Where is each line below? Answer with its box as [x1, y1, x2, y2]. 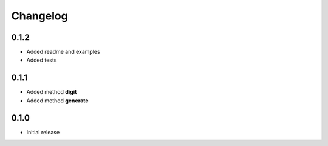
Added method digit [26, 88, 77, 96]
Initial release [26, 128, 60, 136]
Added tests [26, 56, 57, 64]
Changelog [11, 9, 68, 22]
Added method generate [26, 97, 89, 104]
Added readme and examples [26, 48, 100, 56]
